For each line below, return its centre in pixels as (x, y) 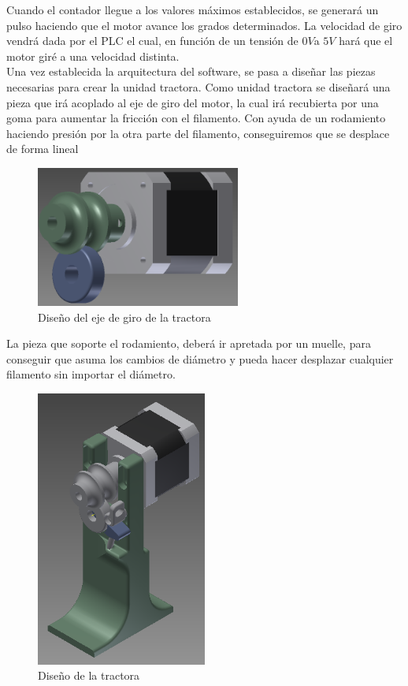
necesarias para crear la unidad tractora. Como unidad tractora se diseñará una (198, 86)
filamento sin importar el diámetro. (91, 374)
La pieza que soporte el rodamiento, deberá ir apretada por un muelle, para (189, 343)
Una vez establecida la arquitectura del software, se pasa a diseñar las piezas (191, 71)
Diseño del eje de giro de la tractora (124, 317)
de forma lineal (43, 149)
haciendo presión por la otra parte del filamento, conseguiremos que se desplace (198, 133)
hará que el (366, 41)
